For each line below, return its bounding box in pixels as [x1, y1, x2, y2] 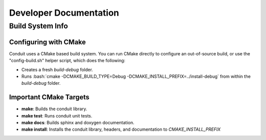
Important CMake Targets [9, 93, 90, 101]
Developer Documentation [9, 7, 119, 18]
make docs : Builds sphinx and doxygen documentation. [21, 119, 135, 125]
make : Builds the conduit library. [21, 106, 87, 112]
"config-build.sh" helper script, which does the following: [9, 58, 126, 64]
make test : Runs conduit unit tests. [21, 113, 93, 118]
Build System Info [9, 22, 68, 30]
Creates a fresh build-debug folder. [21, 67, 93, 72]
